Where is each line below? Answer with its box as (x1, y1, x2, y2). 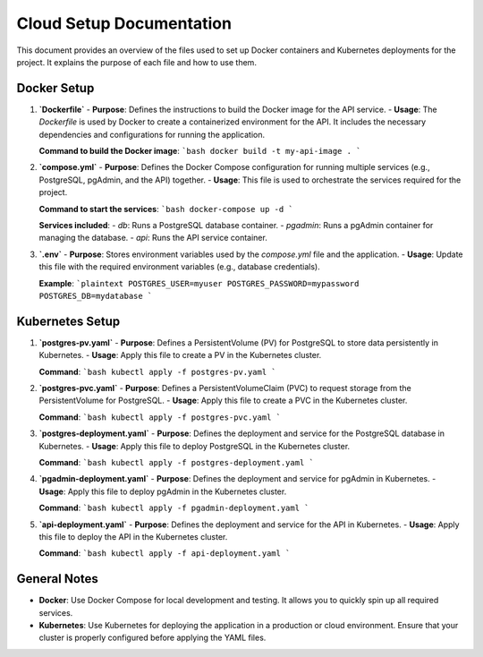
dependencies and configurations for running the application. (38, 129, 266, 140)
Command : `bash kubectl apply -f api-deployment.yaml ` (38, 548, 291, 559)
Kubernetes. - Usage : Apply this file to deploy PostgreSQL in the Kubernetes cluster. (38, 440, 351, 451)
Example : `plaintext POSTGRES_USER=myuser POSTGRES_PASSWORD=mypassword (38, 277, 360, 288)
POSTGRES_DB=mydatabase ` (38, 291, 153, 301)
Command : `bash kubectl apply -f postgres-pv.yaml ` (38, 366, 276, 377)
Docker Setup (16, 81, 95, 96)
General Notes (16, 571, 98, 586)
